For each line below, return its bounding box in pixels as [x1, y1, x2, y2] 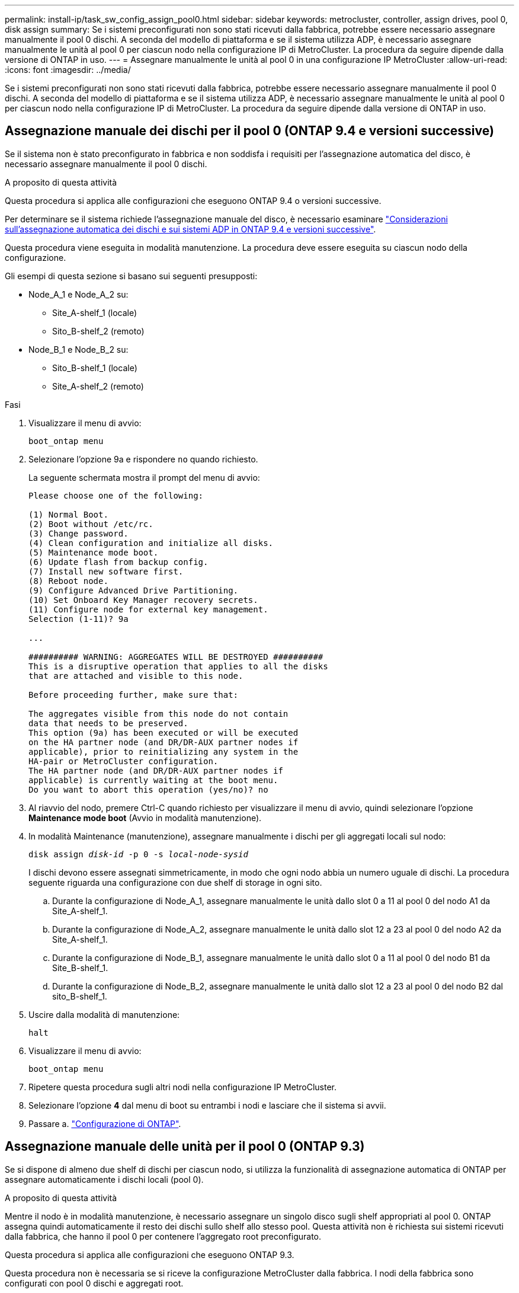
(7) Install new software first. [28, 566, 184, 576]
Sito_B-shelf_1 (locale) [52, 362, 137, 373]
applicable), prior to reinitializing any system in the [28, 746, 299, 756]
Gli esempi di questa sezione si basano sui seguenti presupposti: [5, 270, 258, 281]
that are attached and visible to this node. [28, 671, 244, 681]
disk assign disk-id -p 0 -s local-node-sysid [28, 849, 248, 859]
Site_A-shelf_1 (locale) [52, 307, 137, 318]
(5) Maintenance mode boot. [28, 547, 159, 557]
